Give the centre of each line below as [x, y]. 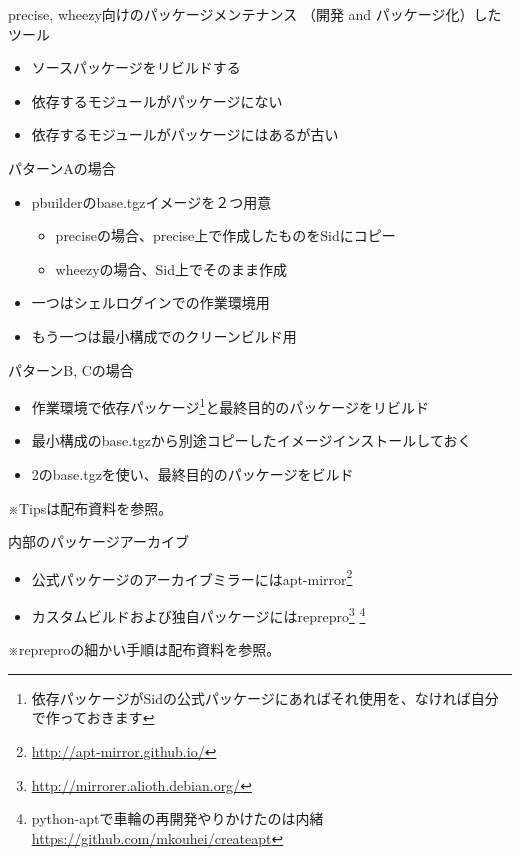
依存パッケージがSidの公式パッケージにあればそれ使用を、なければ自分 [265, 697]
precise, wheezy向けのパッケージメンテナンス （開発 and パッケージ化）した [255, 14]
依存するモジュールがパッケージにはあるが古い [185, 134]
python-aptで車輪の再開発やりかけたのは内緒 [177, 818]
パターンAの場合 [62, 167]
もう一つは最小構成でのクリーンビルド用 [164, 335]
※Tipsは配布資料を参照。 [90, 507]
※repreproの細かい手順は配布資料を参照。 [144, 649]
